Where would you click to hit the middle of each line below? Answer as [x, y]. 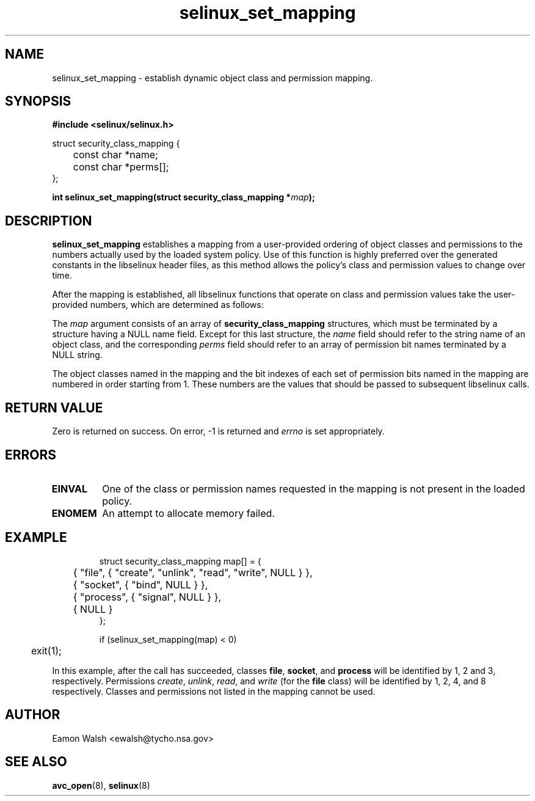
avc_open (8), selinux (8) [101, 785]
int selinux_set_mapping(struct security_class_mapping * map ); [184, 197]
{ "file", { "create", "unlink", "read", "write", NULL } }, [193, 572]
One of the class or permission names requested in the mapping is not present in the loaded [314, 488]
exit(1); [46, 650]
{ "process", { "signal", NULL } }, [147, 597]
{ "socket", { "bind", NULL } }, [140, 584]
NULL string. [77, 355]
